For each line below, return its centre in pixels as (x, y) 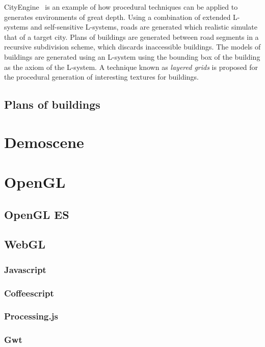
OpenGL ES (37, 214)
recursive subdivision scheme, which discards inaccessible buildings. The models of (132, 47)
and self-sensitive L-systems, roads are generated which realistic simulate (144, 27)
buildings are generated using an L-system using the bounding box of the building (132, 56)
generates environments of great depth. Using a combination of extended (117, 17)
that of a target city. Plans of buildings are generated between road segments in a (131, 36)
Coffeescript (29, 293)
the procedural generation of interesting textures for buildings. (102, 77)
